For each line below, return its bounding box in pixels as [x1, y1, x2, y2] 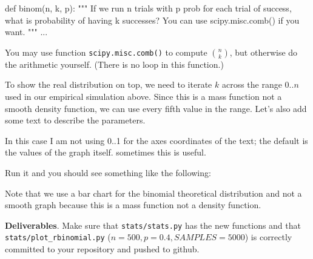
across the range [221, 78, 282, 91]
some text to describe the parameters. [5, 114, 146, 126]
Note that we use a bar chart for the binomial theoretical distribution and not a [5, 186, 302, 199]
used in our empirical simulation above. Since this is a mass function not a [5, 90, 282, 102]
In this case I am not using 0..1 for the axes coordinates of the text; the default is [5, 134, 308, 146]
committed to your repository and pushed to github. [5, 243, 200, 255]
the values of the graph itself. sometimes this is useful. [5, 146, 206, 159]
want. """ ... [5, 25, 48, 38]
